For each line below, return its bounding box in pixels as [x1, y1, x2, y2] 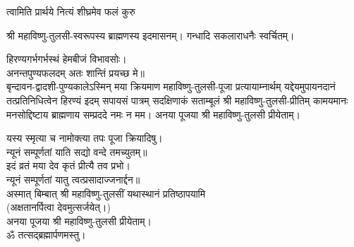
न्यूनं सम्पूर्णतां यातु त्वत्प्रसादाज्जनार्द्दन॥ [6, 171, 140, 186]
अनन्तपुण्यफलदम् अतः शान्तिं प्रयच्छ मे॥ [6, 65, 145, 80]
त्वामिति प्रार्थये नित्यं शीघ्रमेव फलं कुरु [6, 4, 135, 18]
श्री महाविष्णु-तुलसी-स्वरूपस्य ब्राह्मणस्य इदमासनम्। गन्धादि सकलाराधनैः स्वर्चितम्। [6, 28, 295, 42]
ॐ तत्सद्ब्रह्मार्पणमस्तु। [6, 227, 86, 242]
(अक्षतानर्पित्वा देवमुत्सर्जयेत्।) [6, 200, 111, 215]
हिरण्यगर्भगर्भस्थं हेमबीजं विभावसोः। [6, 52, 127, 66]
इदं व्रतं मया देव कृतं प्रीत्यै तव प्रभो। [6, 158, 130, 173]
